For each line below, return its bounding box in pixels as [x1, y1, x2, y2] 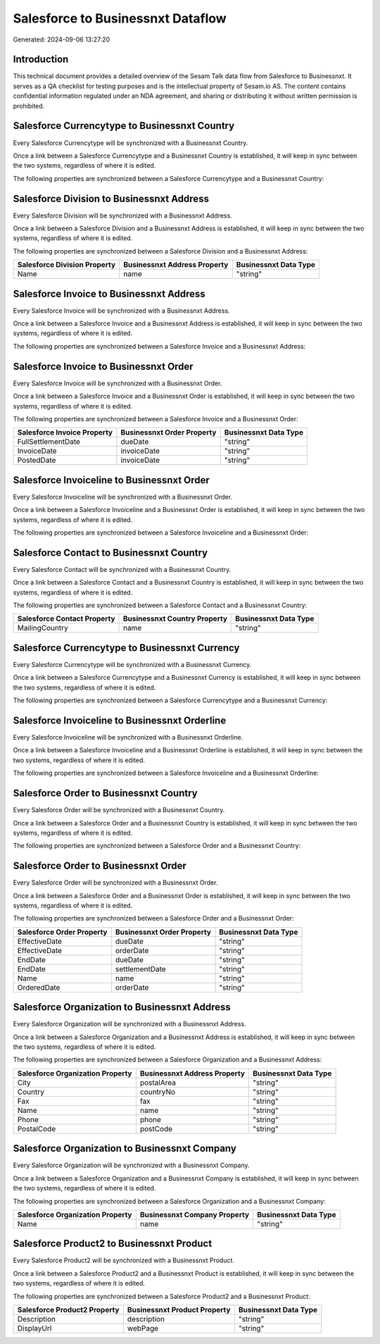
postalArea [139, 1078, 176, 1088]
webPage [127, 1324, 158, 1333]
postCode [139, 1124, 172, 1133]
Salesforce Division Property [17, 260, 116, 270]
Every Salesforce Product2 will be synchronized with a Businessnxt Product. [13, 1256, 235, 1264]
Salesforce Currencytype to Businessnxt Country [13, 120, 235, 132]
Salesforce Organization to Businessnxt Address [13, 1001, 232, 1014]
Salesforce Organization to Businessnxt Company [13, 1143, 237, 1155]
